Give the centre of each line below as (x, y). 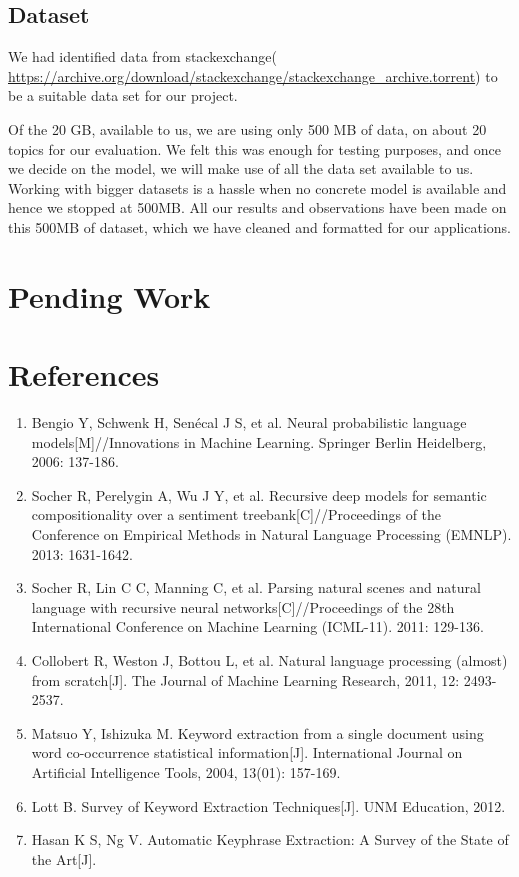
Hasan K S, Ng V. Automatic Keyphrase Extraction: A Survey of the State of (270, 839)
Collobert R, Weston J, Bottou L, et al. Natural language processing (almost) (269, 659)
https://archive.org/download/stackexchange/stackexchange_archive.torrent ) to (253, 75)
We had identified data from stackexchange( (142, 56)
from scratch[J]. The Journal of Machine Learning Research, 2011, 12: (245, 679)
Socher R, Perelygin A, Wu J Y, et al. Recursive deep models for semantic (259, 494)
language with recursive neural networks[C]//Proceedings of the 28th (243, 606)
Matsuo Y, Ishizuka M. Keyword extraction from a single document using (257, 732)
